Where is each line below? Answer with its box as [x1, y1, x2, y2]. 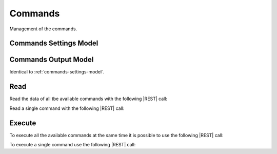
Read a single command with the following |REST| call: [9, 105, 125, 111]
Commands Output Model [9, 55, 94, 64]
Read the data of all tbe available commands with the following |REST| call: [9, 95, 168, 102]
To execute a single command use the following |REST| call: [9, 142, 136, 148]
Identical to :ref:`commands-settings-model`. [9, 69, 105, 75]
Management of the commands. [9, 26, 77, 32]
